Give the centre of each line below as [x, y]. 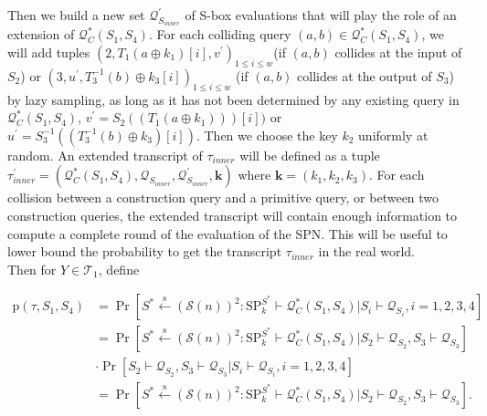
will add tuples [49, 52]
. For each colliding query [220, 34]
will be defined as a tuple [310, 155]
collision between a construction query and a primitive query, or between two [223, 198]
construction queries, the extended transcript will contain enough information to [233, 215]
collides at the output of [365, 75]
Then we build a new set [76, 15]
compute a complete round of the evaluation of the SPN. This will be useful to [228, 233]
